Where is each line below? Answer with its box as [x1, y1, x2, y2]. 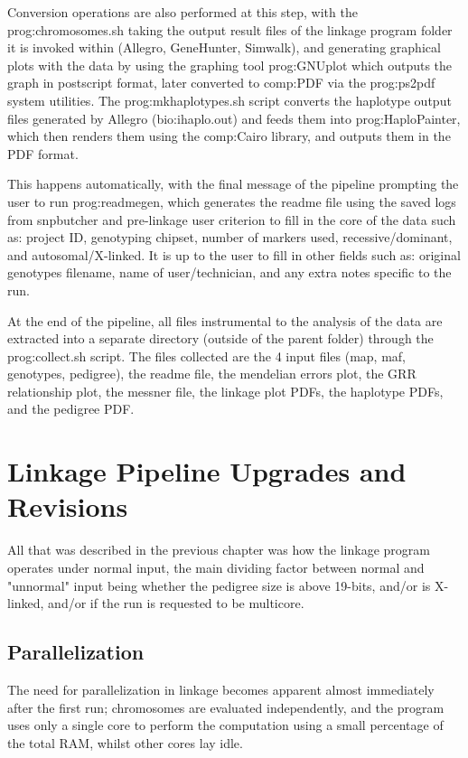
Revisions [7, 488, 128, 525]
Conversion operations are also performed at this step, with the [7, 3, 358, 21]
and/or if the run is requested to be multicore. [48, 594, 304, 613]
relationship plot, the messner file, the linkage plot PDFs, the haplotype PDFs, [7, 381, 444, 400]
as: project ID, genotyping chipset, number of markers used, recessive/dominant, [7, 228, 453, 247]
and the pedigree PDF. [7, 399, 135, 418]
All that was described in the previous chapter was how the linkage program [7, 540, 430, 559]
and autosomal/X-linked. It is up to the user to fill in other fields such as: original [7, 245, 461, 264]
